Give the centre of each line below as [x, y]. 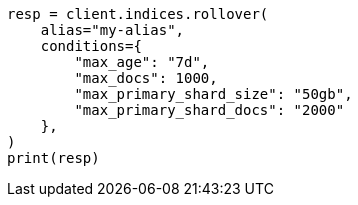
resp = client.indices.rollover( [138, 14]
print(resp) [53, 158]
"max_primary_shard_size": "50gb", [213, 94]
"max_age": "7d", [142, 62]
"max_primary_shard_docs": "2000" [209, 110]
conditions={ [91, 46]
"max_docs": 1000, [146, 78]
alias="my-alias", [112, 30]
